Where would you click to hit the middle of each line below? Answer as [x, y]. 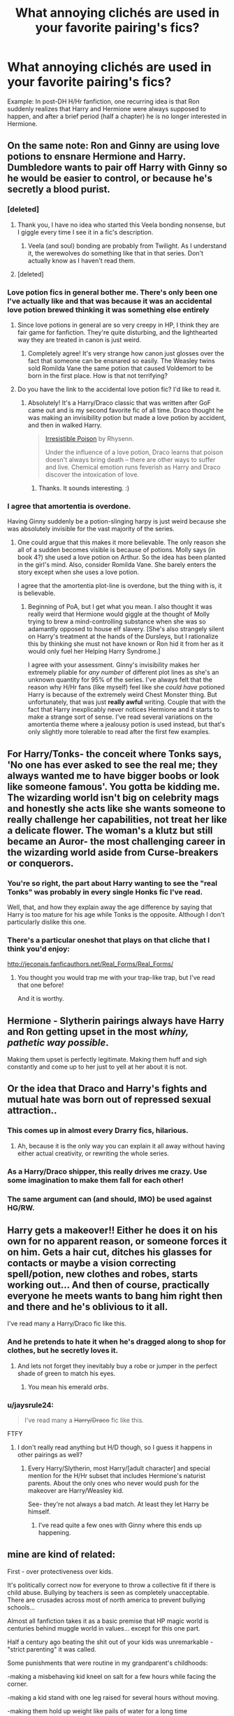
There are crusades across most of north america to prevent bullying [107, 1600]
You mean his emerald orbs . [68, 1386]
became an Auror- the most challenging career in [116, 841]
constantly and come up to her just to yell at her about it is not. [97, 1067]
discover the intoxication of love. [92, 474]
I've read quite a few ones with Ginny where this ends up [120, 1525]
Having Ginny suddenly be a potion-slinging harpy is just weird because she [117, 521]
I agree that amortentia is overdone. [69, 506]
